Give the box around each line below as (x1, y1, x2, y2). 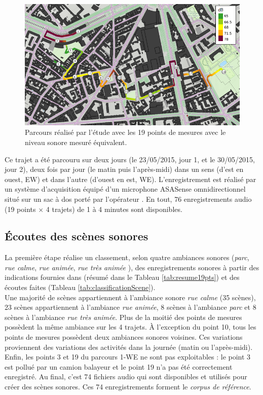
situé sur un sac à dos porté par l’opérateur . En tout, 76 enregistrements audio (5, 193, 252, 204)
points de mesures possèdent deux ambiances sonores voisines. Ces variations (5, 332, 243, 342)
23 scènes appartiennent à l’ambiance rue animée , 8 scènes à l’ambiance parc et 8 (5, 302, 256, 312)
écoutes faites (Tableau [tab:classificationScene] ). (5, 282, 156, 293)
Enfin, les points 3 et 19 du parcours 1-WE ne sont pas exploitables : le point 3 (5, 351, 251, 362)
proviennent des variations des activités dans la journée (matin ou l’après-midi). (5, 341, 253, 352)
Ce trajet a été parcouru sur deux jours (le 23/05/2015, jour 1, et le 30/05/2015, (5, 154, 255, 164)
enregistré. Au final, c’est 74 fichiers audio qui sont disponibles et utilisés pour (5, 371, 247, 382)
